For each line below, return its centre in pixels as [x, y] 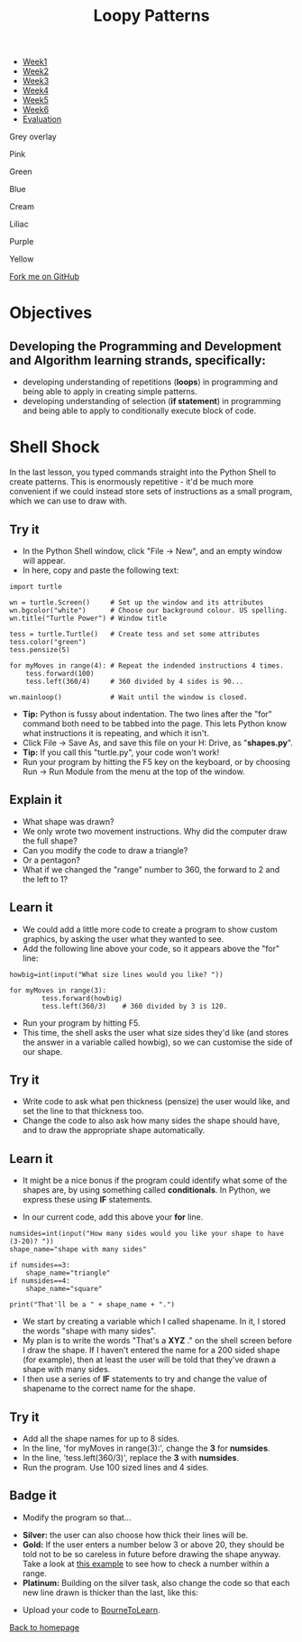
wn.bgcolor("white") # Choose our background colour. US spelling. [149, 610]
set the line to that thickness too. [83, 1112]
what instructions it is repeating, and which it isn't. [116, 733]
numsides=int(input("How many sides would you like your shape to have [146, 1234]
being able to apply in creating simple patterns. [110, 392]
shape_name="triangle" [68, 1273]
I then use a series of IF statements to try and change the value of [145, 1379]
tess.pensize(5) [40, 650]
